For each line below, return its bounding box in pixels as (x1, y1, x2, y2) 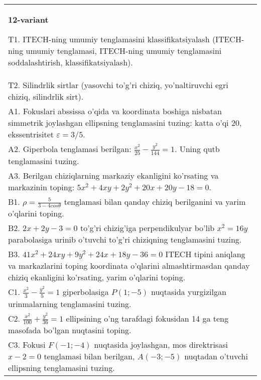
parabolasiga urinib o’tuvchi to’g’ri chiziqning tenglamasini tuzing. (8, 234, 242, 246)
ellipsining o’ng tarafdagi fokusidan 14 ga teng (66, 312, 228, 324)
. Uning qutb (174, 143, 220, 155)
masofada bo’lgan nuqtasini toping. (8, 324, 132, 336)
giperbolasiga (62, 286, 109, 298)
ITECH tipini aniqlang (165, 248, 245, 260)
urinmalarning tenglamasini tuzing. (8, 297, 132, 310)
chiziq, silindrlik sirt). (8, 91, 84, 102)
